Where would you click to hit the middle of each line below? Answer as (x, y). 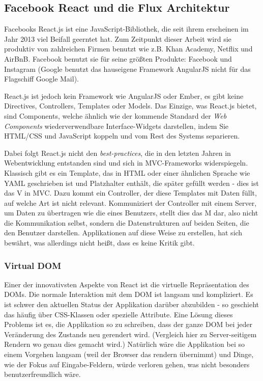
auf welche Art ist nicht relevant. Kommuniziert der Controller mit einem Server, (130, 202)
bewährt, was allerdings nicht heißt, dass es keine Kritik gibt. (99, 243)
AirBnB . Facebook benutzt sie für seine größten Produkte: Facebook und (118, 58)
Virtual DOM (33, 265)
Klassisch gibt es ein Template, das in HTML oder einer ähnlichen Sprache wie (127, 172)
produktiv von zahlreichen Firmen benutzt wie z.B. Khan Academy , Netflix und (128, 49)
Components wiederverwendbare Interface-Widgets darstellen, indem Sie (116, 126)
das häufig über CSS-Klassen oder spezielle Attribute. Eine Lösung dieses (119, 314)
